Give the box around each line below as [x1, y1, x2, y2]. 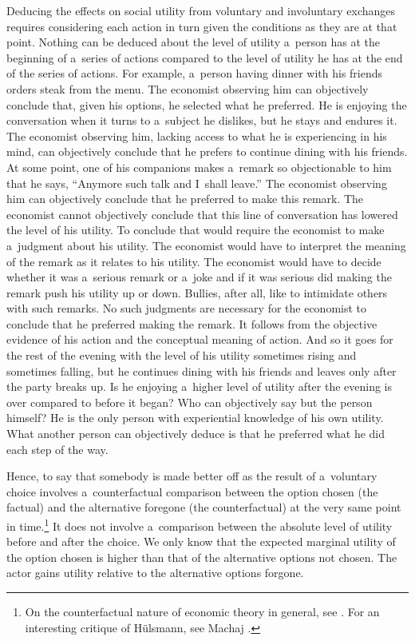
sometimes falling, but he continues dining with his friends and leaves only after [6, 362, 397, 379]
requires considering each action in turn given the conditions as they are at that [6, 18, 397, 34]
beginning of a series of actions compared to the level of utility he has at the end [6, 49, 403, 66]
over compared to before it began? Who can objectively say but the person [6, 393, 373, 410]
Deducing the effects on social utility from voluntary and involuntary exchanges [6, 2, 396, 18]
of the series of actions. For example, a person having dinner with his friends [6, 65, 383, 82]
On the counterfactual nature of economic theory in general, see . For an [25, 603, 380, 620]
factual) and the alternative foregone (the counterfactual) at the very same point [6, 499, 401, 516]
